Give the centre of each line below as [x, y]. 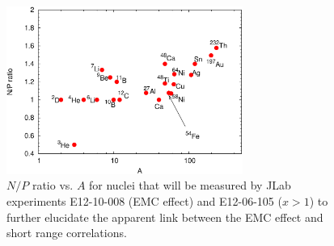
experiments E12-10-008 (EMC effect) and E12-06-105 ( [144, 201]
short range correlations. [67, 233]
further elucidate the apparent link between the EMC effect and [165, 217]
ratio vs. [53, 185]
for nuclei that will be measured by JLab [190, 185]
